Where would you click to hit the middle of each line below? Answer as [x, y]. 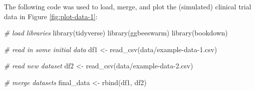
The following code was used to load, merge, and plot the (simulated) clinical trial [128, 6]
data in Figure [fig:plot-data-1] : [51, 16]
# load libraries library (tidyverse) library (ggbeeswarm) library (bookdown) [116, 33]
